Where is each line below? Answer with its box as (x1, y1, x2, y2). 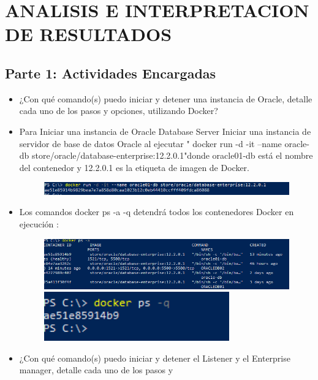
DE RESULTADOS (5, 21, 172, 47)
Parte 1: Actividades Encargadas (5, 63, 216, 82)
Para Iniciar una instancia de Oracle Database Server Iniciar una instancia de (19, 124, 311, 137)
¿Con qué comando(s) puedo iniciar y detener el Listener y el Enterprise (19, 351, 290, 364)
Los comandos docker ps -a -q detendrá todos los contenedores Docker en (19, 205, 294, 218)
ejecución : (19, 217, 59, 230)
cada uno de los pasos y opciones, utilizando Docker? (19, 104, 218, 117)
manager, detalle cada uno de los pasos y (19, 363, 173, 376)
